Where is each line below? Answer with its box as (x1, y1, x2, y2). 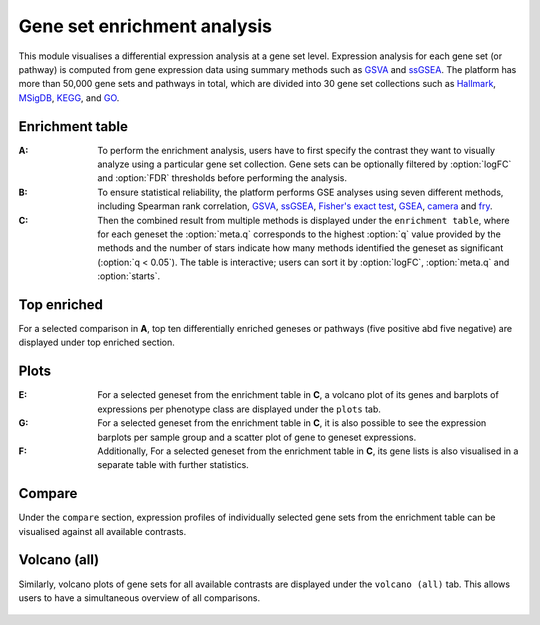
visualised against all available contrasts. (18, 525, 187, 537)
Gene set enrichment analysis (18, 15, 272, 37)
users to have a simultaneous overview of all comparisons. (18, 591, 261, 604)
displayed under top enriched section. (18, 336, 175, 349)
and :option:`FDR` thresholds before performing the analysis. (97, 172, 347, 184)
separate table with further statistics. (97, 459, 249, 471)
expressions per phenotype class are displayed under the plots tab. (97, 403, 382, 415)
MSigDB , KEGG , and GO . (18, 91, 120, 104)
